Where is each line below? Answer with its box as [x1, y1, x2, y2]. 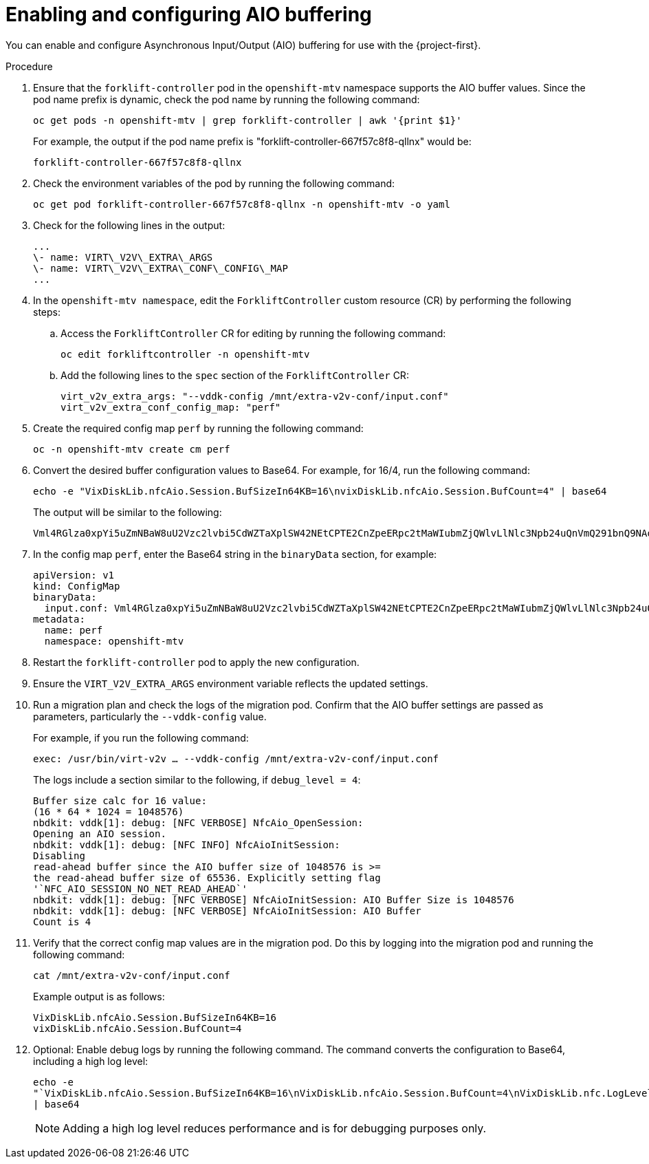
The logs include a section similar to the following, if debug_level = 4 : [33, 773, 361, 786]
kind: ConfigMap [33, 580, 120, 592]
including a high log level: [33, 1055, 148, 1067]
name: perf [44, 624, 103, 636]
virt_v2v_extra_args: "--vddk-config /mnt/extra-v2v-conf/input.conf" [60, 390, 449, 402]
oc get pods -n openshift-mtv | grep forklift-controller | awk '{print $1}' [33, 114, 462, 126]
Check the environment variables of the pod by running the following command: [33, 177, 395, 189]
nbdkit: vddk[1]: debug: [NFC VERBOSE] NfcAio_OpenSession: [33, 817, 364, 828]
